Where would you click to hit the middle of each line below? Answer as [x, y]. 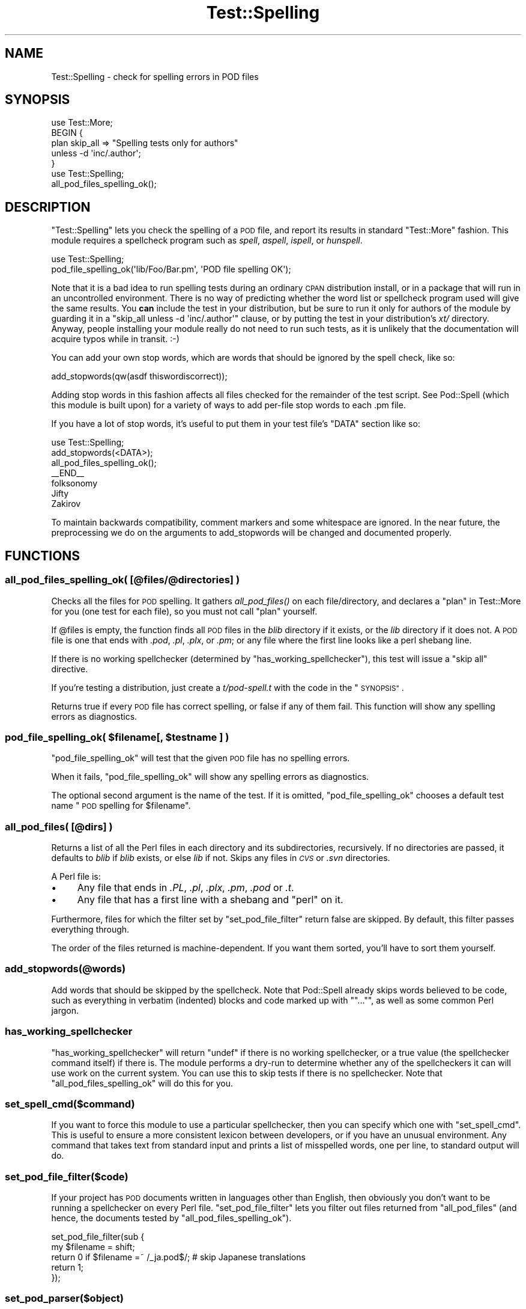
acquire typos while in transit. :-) [115, 339]
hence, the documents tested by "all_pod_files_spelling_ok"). [171, 1218]
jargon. [65, 1010]
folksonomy [74, 483]
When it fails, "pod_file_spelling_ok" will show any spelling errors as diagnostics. [210, 777]
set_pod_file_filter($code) [67, 1176]
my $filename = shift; [93, 1247]
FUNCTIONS [43, 556]
